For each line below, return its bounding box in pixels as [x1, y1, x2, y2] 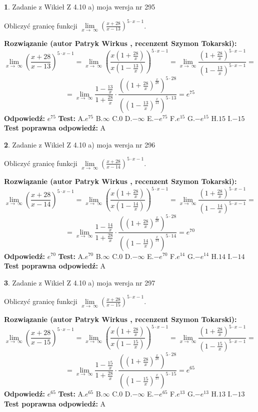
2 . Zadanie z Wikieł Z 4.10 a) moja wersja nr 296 [4, 139, 155, 149]
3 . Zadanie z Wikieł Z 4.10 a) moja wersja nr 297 [4, 277, 155, 287]
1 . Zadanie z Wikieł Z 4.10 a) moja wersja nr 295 [4, 1, 155, 11]
